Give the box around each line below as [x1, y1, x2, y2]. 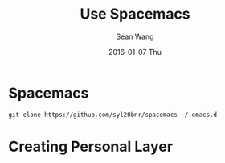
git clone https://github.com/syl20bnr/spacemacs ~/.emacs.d [8, 111, 218, 119]
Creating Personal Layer [8, 137, 174, 156]
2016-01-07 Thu [108, 47, 162, 56]
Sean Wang [116, 31, 154, 41]
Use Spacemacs [80, 5, 190, 23]
